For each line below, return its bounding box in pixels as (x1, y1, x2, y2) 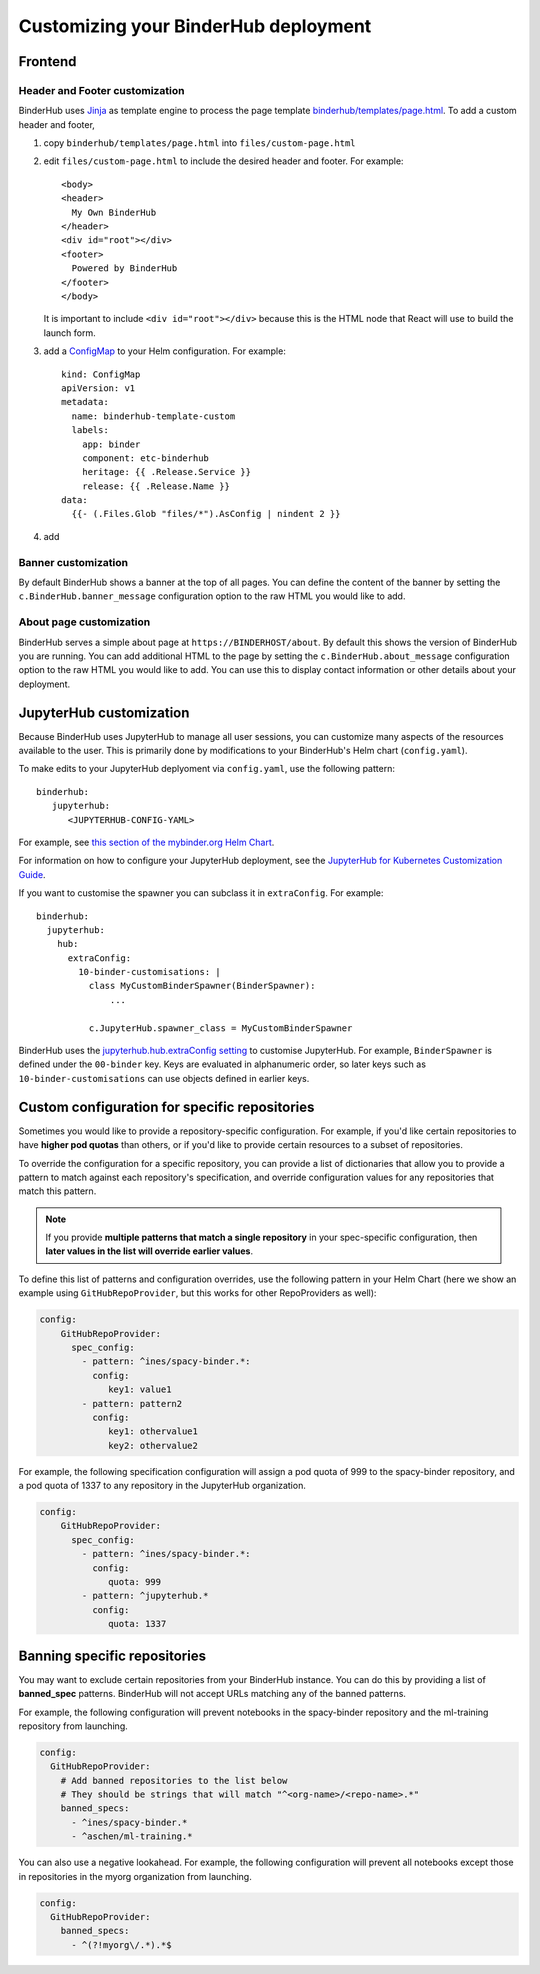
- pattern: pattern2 (81, 1398, 183, 1409)
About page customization (18, 615, 151, 629)
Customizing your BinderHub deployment (18, 15, 372, 37)
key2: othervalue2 (108, 1440, 199, 1451)
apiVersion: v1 (61, 382, 136, 394)
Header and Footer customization (18, 83, 185, 97)
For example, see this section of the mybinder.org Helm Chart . (18, 836, 275, 848)
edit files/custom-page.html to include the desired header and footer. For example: (43, 155, 404, 167)
